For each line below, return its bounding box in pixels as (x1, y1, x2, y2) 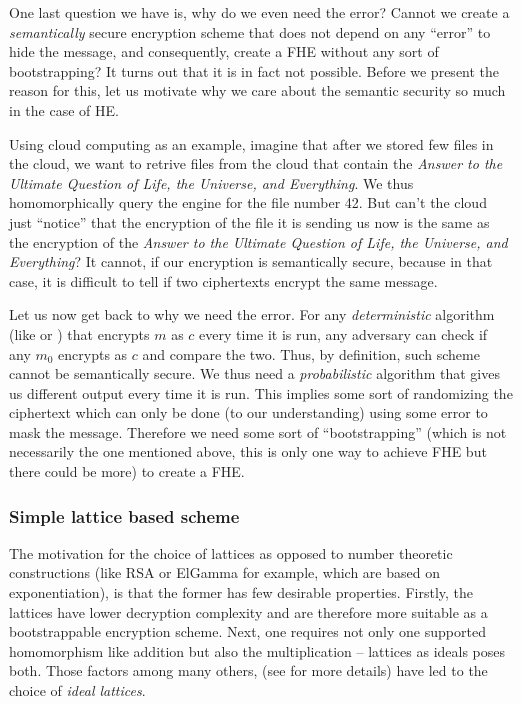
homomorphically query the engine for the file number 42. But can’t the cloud (9, 192, 487, 213)
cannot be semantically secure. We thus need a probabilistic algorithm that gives (9, 363, 500, 384)
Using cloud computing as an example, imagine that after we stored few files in (9, 133, 494, 154)
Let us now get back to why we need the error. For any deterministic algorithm (9, 304, 495, 325)
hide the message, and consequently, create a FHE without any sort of (9, 41, 439, 62)
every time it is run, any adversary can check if (199, 323, 488, 344)
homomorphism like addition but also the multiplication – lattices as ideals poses (9, 640, 506, 661)
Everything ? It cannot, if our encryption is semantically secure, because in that (9, 251, 493, 272)
